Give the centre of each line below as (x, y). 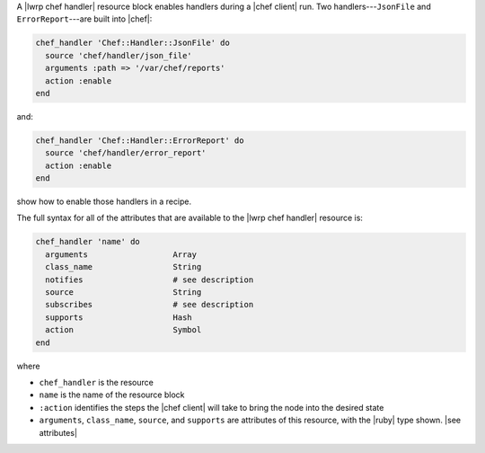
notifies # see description (150, 280)
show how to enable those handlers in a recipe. (104, 201)
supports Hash (119, 317)
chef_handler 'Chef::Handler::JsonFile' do (133, 43)
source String (123, 292)
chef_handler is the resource (97, 382)
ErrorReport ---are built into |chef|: (84, 19)
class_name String (123, 267)
